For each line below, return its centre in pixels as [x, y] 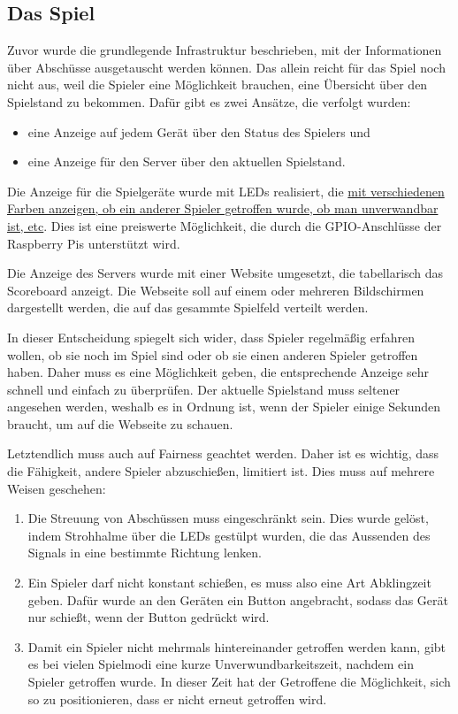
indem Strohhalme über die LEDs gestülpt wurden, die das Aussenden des [229, 535]
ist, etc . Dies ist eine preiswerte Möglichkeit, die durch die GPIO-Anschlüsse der [225, 225]
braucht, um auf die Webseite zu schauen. [120, 423]
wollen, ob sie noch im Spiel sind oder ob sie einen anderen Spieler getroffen [213, 354]
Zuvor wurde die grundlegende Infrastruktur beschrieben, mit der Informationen [225, 50]
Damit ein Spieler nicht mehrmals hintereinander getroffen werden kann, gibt [237, 646]
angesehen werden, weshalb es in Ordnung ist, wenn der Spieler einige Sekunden [224, 407]
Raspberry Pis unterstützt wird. [94, 243]
